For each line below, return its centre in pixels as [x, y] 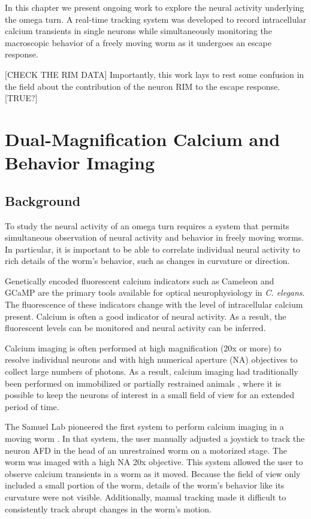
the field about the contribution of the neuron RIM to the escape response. [143, 86]
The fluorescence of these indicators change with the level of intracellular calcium [154, 304]
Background [43, 200]
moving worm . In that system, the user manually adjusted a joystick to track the [155, 438]
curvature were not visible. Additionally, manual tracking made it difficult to [146, 497]
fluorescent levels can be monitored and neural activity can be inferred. [135, 328]
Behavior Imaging [80, 163]
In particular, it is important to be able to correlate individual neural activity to [153, 249]
